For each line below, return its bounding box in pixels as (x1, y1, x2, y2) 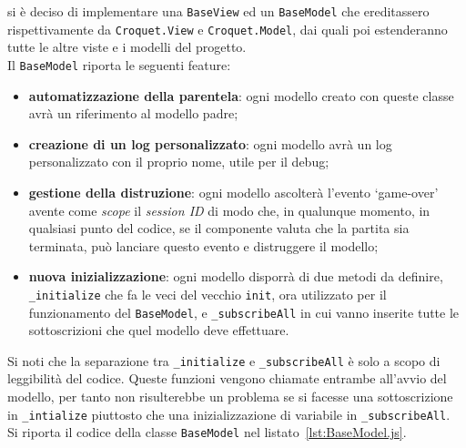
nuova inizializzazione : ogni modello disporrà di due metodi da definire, (28, 267, 443, 286)
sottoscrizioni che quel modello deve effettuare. (28, 321, 289, 340)
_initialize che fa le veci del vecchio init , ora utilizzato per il (28, 284, 387, 303)
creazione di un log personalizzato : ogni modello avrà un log (28, 134, 392, 153)
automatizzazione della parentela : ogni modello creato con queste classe (28, 86, 454, 105)
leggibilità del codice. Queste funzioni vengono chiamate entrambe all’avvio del (7, 369, 447, 388)
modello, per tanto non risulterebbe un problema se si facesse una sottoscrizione (7, 387, 453, 406)
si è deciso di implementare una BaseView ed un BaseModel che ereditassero (7, 2, 430, 20)
